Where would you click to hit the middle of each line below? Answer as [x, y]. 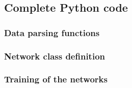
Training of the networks [56, 79]
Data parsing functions [52, 32]
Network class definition [55, 56]
